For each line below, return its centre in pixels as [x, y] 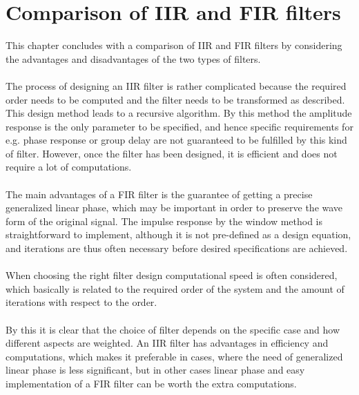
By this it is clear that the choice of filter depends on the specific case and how [173, 329]
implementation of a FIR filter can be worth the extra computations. [151, 383]
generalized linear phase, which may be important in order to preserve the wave [174, 208]
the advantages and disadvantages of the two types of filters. [133, 58]
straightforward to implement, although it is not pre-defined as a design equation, [178, 234]
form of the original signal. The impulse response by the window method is [164, 221]
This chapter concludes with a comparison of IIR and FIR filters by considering [174, 45]
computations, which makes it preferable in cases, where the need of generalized [174, 356]
